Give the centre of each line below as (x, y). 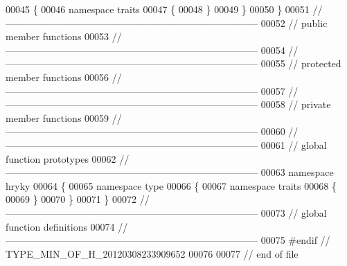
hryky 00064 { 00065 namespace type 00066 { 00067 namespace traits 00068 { (171, 185)
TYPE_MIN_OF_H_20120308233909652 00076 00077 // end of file (152, 253)
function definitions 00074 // (67, 226)
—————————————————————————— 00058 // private (168, 104)
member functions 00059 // (64, 117)
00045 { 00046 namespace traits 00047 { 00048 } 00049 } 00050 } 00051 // (164, 9)
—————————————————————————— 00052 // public (167, 23)
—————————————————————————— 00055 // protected (173, 63)
